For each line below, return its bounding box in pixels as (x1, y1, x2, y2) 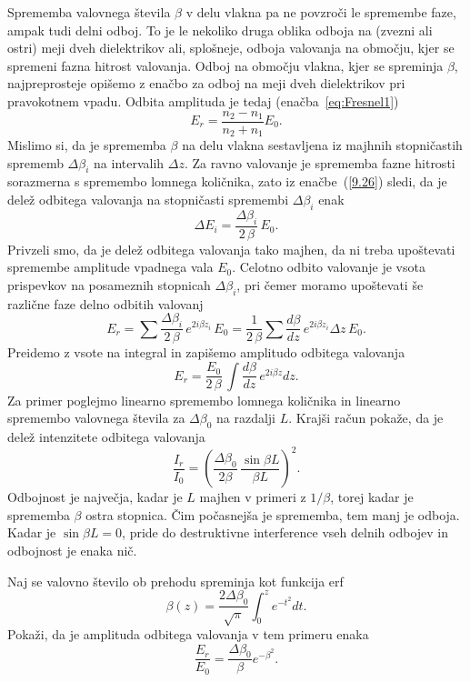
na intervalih (94, 153, 165, 172)
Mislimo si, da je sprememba (7, 135, 166, 155)
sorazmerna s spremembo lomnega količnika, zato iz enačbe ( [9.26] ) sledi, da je (7, 172, 447, 191)
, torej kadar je (330, 487, 414, 506)
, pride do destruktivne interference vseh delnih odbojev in (122, 523, 449, 542)
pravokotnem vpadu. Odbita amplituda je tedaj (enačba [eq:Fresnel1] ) (7, 91, 399, 110)
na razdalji (216, 408, 276, 427)
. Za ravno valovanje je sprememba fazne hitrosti (184, 153, 455, 172)
